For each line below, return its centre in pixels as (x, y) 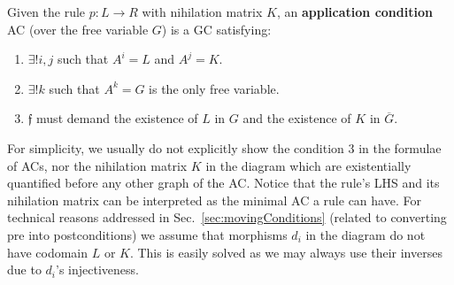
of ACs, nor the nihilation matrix (97, 165)
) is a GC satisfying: (216, 29)
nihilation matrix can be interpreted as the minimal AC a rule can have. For (214, 200)
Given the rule (46, 12)
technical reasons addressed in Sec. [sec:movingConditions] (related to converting (227, 217)
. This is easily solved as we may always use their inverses (286, 252)
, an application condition (354, 12)
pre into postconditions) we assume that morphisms (147, 234)
